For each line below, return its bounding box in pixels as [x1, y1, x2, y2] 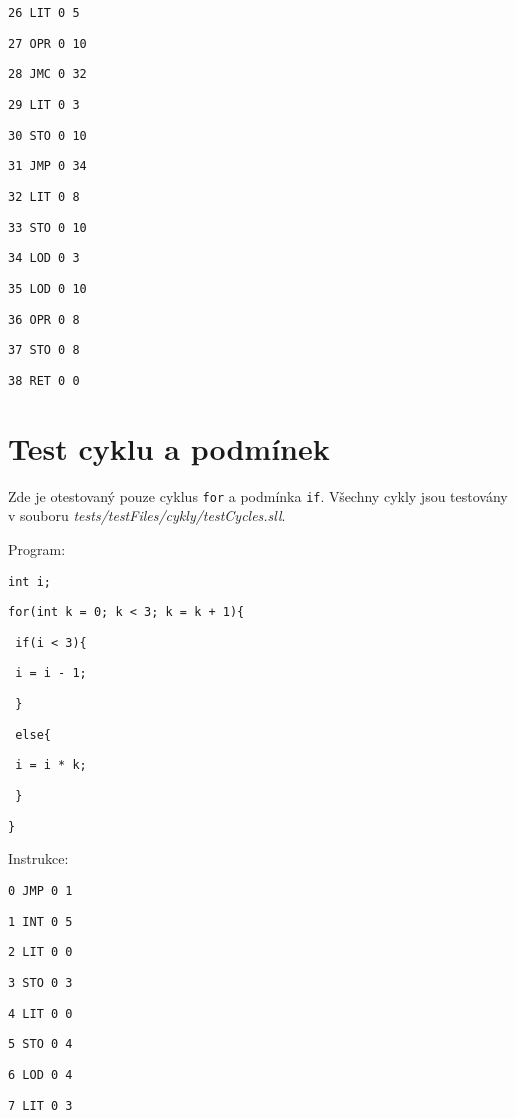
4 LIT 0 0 [8, 1006, 73, 1021]
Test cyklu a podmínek [8, 427, 330, 468]
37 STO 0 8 [8, 343, 80, 358]
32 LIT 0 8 [8, 189, 80, 204]
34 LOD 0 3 [8, 251, 80, 266]
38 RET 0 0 [8, 373, 80, 388]
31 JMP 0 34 [8, 159, 87, 174]
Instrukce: [8, 848, 69, 869]
